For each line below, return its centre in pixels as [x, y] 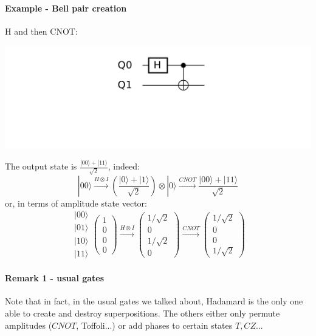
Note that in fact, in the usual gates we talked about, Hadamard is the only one [154, 301]
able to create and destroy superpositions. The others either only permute [143, 313]
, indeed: [124, 166]
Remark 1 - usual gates [55, 278]
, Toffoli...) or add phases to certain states [154, 325]
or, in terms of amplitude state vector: [76, 203]
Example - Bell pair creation [66, 8]
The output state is [41, 166]
